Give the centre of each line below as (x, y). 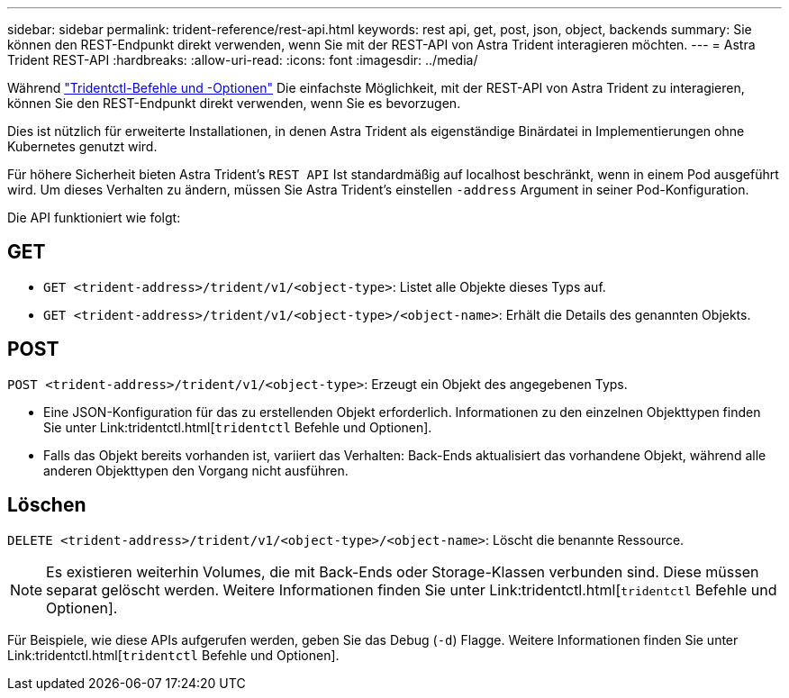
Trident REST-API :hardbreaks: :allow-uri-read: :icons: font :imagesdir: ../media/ (243, 60)
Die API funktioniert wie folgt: (94, 218)
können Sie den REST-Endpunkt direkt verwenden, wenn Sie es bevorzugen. (234, 103)
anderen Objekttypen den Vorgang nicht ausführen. (196, 470)
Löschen (47, 505)
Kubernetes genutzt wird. (82, 146)
